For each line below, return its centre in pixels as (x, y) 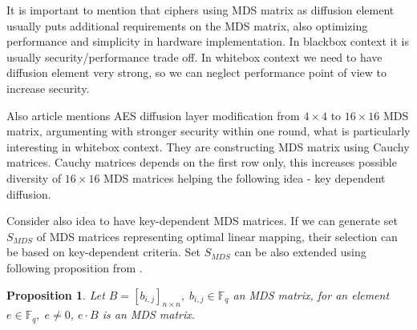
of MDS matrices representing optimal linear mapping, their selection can (217, 236)
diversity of (34, 177)
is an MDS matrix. (149, 314)
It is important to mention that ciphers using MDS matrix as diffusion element (200, 10)
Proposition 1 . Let (56, 294)
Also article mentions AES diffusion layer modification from (153, 115)
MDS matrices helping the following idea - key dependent (245, 177)
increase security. (48, 88)
